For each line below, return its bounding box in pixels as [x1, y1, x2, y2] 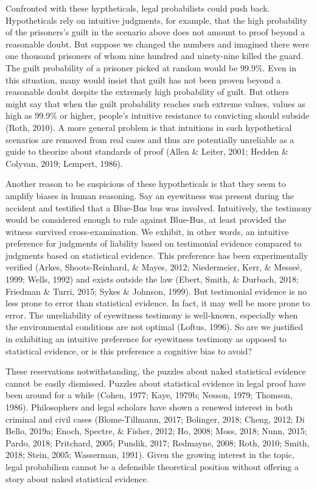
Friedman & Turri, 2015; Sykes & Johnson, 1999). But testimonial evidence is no [5, 284, 307, 297]
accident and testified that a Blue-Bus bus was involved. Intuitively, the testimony [5, 201, 312, 214]
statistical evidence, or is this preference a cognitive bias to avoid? [5, 344, 252, 357]
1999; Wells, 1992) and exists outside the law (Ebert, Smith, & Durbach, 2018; [5, 273, 299, 286]
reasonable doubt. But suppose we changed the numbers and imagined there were [5, 37, 310, 50]
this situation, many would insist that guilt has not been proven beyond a [5, 73, 281, 86]
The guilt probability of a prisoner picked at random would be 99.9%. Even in [5, 61, 297, 74]
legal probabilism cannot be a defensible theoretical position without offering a [5, 460, 299, 473]
